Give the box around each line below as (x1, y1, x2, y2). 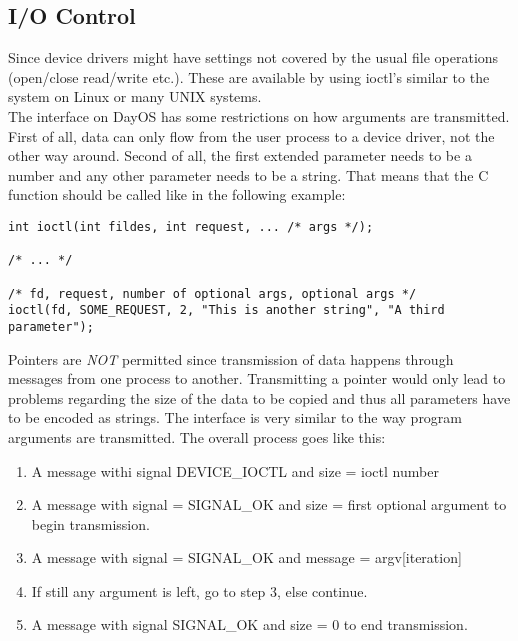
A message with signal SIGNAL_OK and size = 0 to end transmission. (31, 614, 468, 635)
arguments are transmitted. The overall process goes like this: (8, 426, 386, 447)
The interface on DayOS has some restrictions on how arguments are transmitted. (8, 105, 510, 126)
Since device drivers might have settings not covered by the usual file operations (8, 47, 499, 68)
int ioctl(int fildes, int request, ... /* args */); (8, 219, 374, 234)
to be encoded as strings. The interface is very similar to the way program (8, 407, 463, 428)
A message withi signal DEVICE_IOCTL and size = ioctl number (31, 460, 439, 481)
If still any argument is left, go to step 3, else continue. (31, 580, 368, 601)
